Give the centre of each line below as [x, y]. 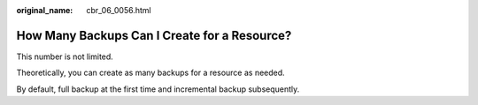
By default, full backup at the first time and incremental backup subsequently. [158, 89]
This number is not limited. [65, 56]
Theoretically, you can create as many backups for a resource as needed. [150, 73]
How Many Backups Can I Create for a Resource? [154, 35]
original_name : [45, 10]
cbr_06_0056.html [119, 10]
